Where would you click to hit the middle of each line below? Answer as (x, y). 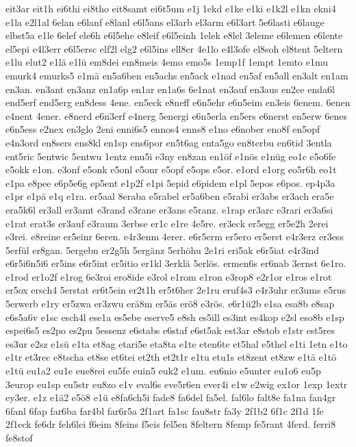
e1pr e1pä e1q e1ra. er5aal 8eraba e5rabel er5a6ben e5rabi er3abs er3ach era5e (170, 196)
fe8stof (19, 437)
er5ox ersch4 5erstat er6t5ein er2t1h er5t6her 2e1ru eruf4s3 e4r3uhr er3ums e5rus (176, 290)
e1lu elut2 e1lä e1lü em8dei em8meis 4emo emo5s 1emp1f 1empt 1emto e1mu (167, 62)
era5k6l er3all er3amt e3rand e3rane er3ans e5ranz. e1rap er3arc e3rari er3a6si (169, 209)
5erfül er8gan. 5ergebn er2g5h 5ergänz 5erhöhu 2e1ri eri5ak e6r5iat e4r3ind (163, 250)
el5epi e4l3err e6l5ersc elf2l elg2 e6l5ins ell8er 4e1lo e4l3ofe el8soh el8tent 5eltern (174, 48)
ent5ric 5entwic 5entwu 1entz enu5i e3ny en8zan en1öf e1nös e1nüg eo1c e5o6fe (171, 156)
